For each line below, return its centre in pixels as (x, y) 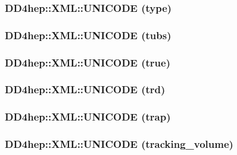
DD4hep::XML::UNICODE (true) (88, 62)
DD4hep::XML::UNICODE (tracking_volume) (119, 144)
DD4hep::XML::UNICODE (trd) (85, 89)
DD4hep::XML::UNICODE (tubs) (88, 35)
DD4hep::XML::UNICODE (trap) (88, 117)
